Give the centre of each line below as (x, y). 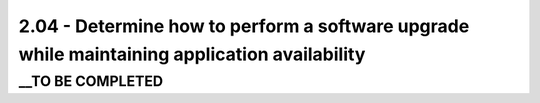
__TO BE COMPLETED (91, 81)
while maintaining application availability (192, 54)
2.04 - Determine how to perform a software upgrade (244, 26)
